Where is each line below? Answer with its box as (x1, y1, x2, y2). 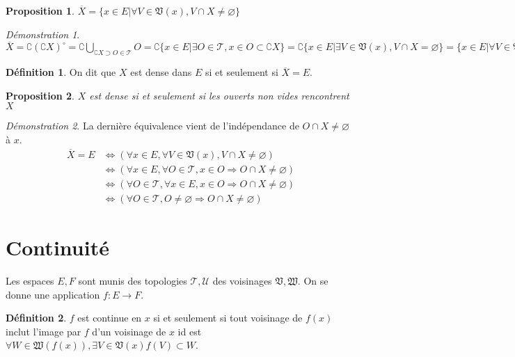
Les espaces (6, 273, 54, 288)
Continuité (6, 233, 109, 262)
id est (177, 324, 202, 338)
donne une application (6, 287, 100, 301)
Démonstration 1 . (6, 26, 80, 41)
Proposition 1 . (6, 3, 74, 17)
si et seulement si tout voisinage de (153, 310, 303, 325)
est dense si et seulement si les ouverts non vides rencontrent (89, 88, 349, 102)
